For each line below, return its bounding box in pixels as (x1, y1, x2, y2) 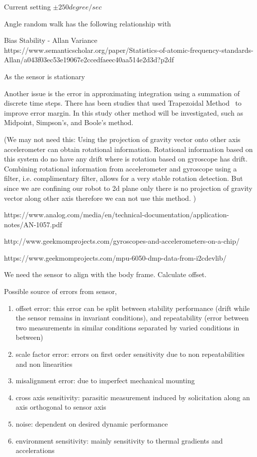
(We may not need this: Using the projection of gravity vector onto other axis (4, 134, 241, 144)
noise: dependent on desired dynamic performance (15, 419, 168, 429)
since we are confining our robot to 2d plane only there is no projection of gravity (4, 182, 253, 193)
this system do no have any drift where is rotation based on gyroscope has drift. (4, 153, 248, 164)
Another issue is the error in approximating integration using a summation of (4, 88, 240, 98)
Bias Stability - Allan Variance (4, 35, 97, 45)
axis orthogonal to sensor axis (15, 402, 106, 412)
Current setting (4, 1, 51, 11)
